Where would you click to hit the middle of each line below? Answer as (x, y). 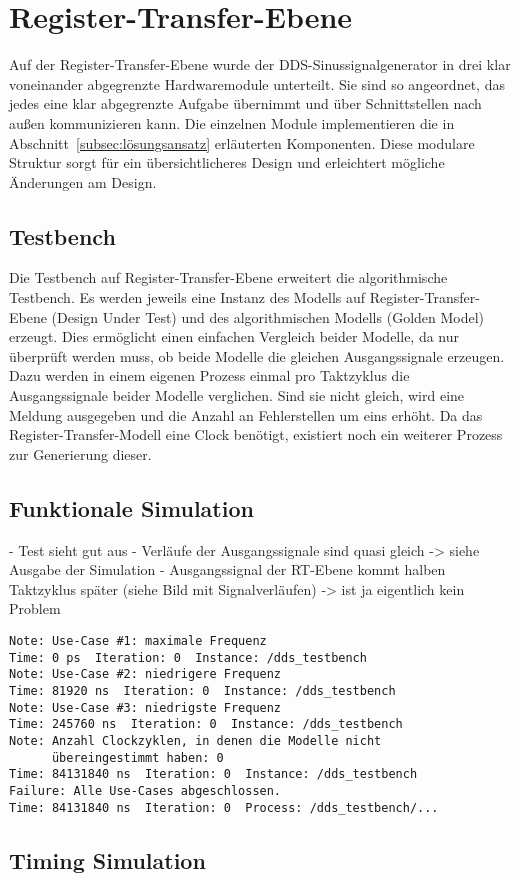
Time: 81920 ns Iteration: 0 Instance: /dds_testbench (202, 690)
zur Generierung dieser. (80, 453)
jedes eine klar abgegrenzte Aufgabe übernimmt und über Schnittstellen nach (245, 103)
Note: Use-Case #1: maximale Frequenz (138, 641)
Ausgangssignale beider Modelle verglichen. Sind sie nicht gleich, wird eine (237, 395)
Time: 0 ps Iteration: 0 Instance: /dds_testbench (188, 657)
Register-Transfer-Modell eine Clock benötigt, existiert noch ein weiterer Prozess (256, 434)
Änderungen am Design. (83, 181)
